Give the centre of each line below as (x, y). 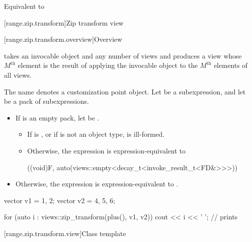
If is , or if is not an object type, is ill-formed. (96, 134)
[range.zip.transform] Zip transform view (64, 22)
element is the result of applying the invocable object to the (108, 65)
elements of (231, 65)
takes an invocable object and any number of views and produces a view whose (123, 55)
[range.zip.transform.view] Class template (65, 233)
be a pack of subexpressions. (47, 101)
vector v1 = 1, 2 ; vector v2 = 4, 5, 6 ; (60, 200)
